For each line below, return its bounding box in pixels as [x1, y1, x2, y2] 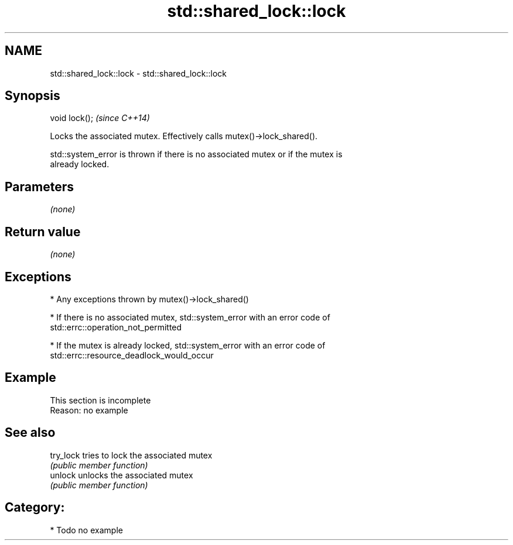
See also [5, 425, 56, 440]
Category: [5, 500, 65, 515]
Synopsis [5, 88, 60, 104]
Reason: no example [50, 405, 128, 415]
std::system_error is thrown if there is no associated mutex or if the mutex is [50, 149, 343, 160]
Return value [5, 224, 81, 239]
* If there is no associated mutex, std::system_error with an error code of [50, 312, 330, 322]
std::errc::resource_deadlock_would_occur [50, 350, 214, 360]
